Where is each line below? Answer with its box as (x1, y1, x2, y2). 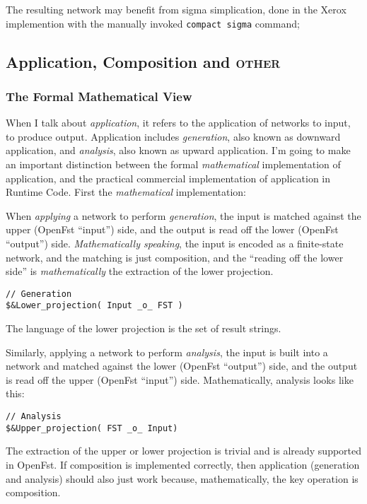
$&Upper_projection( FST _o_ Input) (6, 423, 178, 433)
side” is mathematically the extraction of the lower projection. (6, 264, 274, 279)
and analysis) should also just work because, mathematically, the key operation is (6, 471, 359, 486)
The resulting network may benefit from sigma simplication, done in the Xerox (6, 2, 346, 16)
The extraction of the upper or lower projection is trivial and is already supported (6, 443, 362, 458)
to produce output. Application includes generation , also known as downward (6, 129, 341, 143)
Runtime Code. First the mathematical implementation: (6, 184, 246, 199)
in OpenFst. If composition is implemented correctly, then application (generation (6, 457, 360, 471)
